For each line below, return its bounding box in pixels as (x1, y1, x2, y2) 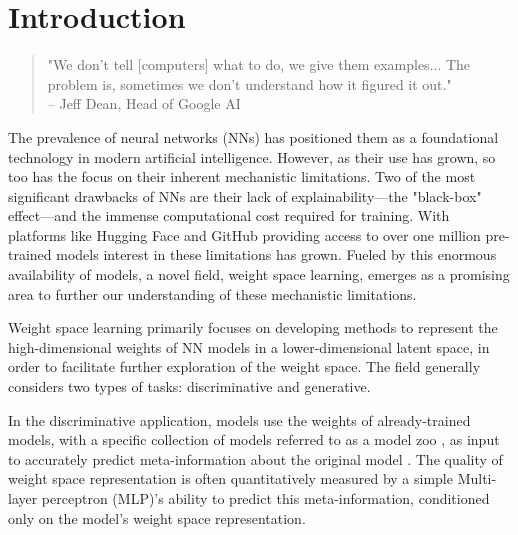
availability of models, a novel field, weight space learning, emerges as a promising (8, 264, 510, 285)
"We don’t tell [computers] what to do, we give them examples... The (47, 54, 471, 75)
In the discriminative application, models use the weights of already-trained (8, 409, 471, 430)
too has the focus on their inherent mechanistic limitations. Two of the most (8, 166, 476, 187)
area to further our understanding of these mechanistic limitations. (8, 283, 417, 304)
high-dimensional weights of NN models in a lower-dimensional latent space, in (8, 336, 490, 357)
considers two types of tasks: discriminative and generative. (8, 376, 371, 397)
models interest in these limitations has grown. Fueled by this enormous (56, 244, 497, 265)
